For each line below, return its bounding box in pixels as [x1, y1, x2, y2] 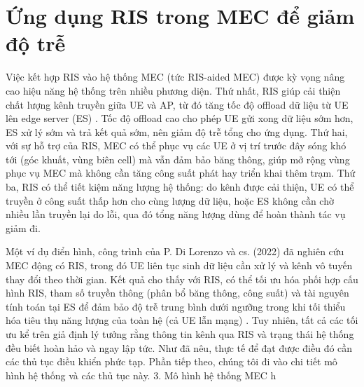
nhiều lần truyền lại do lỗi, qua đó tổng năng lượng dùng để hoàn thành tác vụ [6, 207, 346, 222]
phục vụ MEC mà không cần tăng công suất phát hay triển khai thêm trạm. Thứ [6, 165, 356, 180]
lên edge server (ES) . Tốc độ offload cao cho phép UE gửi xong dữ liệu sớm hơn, [6, 111, 353, 125]
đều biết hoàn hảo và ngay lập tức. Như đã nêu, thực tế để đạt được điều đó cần [6, 340, 353, 355]
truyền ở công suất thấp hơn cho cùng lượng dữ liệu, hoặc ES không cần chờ [6, 193, 334, 208]
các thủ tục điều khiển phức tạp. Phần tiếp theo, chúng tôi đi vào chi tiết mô [6, 354, 337, 369]
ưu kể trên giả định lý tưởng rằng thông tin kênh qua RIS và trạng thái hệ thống [6, 327, 354, 341]
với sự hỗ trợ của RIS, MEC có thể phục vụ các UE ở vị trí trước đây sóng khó [6, 138, 346, 153]
